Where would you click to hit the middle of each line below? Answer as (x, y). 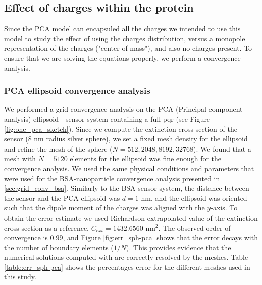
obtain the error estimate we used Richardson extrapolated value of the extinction (131, 217)
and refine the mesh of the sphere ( (58, 148)
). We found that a (222, 148)
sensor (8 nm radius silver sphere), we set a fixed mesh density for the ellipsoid (126, 139)
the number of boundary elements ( (59, 247)
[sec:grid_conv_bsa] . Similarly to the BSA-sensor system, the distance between (127, 188)
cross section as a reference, (46, 227)
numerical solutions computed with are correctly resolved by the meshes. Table (126, 257)
